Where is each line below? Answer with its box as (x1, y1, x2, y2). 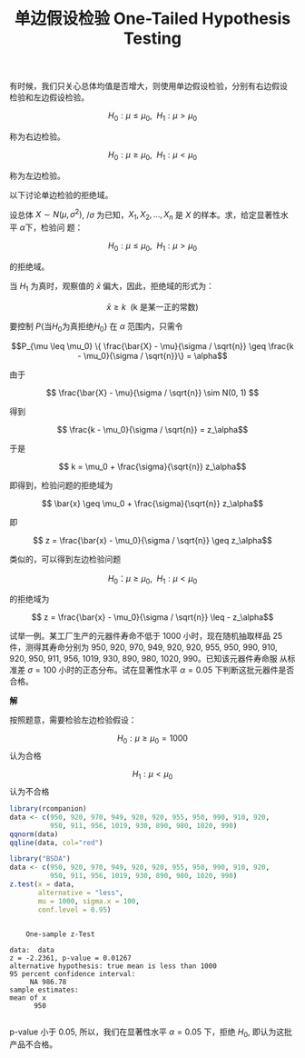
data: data (9, 945, 54, 954)
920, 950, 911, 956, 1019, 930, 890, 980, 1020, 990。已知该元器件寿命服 (9, 654, 278, 664)
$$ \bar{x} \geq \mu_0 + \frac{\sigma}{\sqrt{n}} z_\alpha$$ (41, 497, 264, 509)
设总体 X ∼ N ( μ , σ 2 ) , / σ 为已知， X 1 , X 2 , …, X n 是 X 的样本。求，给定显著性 (9, 207, 281, 223)
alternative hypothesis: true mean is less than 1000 (9, 961, 218, 971)
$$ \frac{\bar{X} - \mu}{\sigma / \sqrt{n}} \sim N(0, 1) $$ (45, 387, 260, 398)
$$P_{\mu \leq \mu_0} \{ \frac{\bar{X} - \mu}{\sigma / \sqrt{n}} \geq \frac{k (11, 340, 294, 351)
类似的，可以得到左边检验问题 (9, 554, 121, 564)
